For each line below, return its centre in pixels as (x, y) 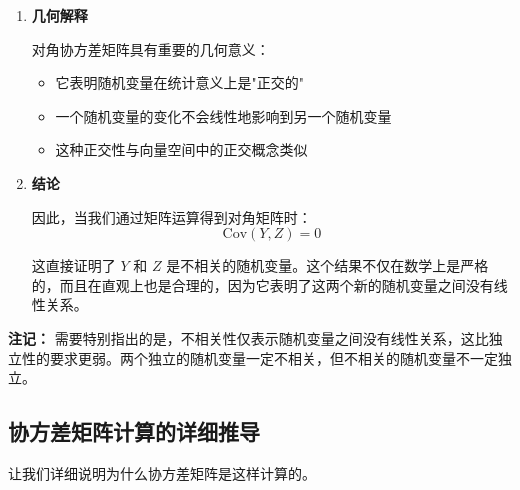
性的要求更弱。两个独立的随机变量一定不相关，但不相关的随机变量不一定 (259, 357)
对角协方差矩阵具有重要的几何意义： (150, 48)
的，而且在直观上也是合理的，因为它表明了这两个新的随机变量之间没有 (262, 284)
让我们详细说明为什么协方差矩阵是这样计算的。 (162, 472)
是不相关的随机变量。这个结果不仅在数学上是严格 (327, 265)
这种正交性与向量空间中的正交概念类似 (181, 149)
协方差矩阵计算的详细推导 (134, 431)
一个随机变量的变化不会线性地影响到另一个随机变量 (223, 115)
